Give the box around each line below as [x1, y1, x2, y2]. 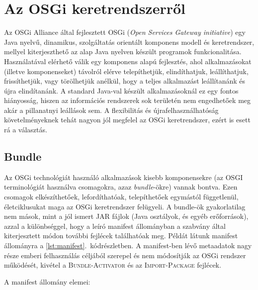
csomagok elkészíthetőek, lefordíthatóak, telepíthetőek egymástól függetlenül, [4, 192, 239, 202]
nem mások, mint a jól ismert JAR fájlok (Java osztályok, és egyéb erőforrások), [4, 211, 249, 221]
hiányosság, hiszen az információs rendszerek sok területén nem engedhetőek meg [4, 95, 251, 105]
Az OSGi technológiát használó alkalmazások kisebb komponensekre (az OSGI [4, 172, 243, 182]
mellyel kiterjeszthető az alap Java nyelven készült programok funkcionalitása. [4, 46, 242, 57]
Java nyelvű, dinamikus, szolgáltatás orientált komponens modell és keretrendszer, [4, 36, 255, 47]
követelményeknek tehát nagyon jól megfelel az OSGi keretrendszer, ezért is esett [4, 114, 251, 125]
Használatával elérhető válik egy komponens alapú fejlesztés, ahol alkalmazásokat [4, 56, 252, 66]
